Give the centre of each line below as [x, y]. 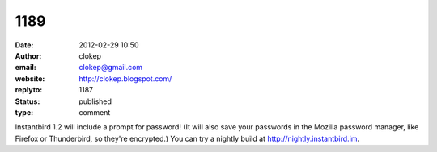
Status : [28, 101]
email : [25, 68]
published [95, 101]
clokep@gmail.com [111, 68]
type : [24, 112]
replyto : [29, 90]
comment [95, 112]
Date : [24, 45]
